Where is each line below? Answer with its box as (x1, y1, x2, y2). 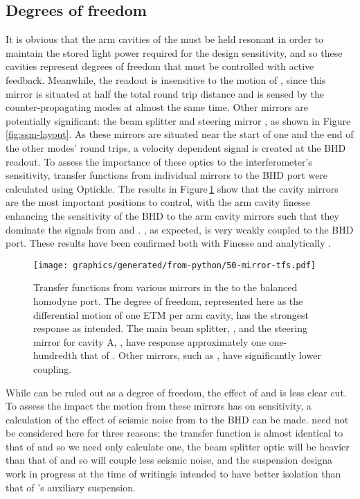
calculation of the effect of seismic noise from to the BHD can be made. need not (6, 412, 349, 426)
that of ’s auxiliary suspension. (6, 480, 136, 494)
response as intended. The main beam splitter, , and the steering (33, 321, 307, 335)
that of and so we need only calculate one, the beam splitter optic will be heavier (6, 439, 350, 453)
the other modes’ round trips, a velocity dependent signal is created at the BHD (6, 140, 346, 155)
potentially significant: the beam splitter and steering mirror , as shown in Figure (6, 113, 351, 128)
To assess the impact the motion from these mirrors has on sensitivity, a (6, 399, 312, 413)
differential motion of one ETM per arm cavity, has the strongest (33, 307, 309, 322)
